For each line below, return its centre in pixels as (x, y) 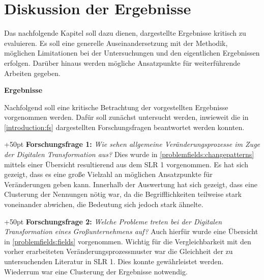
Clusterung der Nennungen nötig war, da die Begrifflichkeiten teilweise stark (123, 194)
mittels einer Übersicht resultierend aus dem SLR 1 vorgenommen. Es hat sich (126, 164)
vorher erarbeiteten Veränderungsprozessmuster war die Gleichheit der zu (119, 251)
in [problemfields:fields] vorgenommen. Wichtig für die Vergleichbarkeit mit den (128, 241)
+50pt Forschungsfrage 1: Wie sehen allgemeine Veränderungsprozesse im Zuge (132, 144)
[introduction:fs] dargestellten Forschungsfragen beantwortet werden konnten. (124, 127)
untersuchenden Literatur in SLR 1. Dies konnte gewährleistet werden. (114, 261)
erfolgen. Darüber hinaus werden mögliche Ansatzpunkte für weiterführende (122, 62)
